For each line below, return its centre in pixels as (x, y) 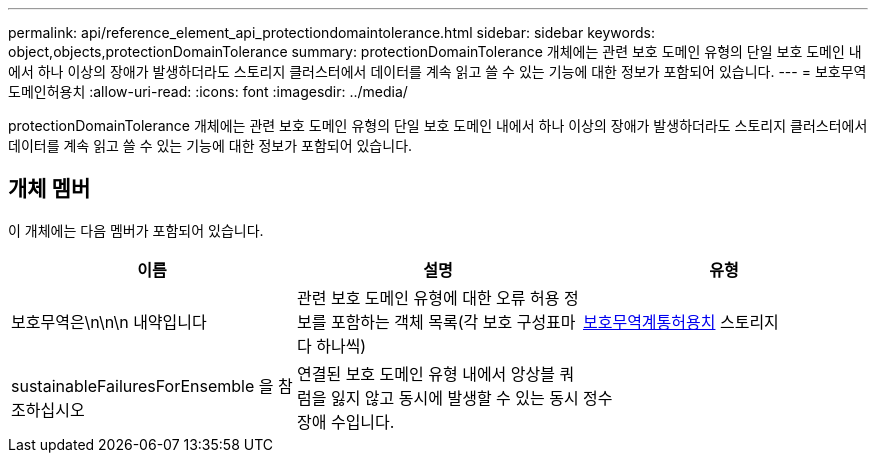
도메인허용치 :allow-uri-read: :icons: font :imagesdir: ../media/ (208, 91)
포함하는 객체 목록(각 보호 (421, 321)
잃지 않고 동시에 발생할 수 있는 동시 (454, 397)
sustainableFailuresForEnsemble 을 (142, 385)
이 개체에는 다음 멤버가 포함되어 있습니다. (136, 230)
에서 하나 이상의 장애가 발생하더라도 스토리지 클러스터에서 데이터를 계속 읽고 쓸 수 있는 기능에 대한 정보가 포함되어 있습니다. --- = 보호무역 (437, 71)
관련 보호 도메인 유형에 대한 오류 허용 (428, 297)
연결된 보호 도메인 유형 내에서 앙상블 (426, 373)
